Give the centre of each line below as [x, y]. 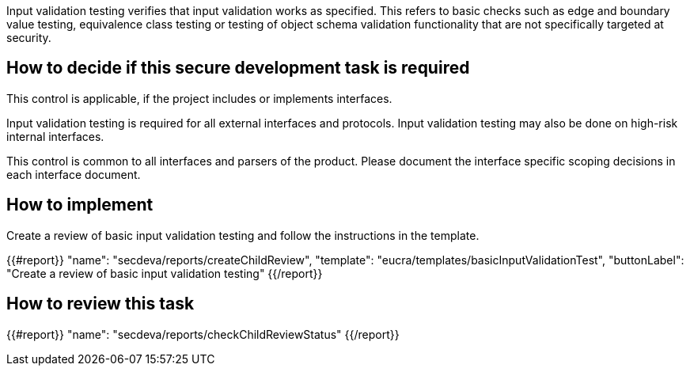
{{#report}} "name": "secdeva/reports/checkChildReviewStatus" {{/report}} [203, 334]
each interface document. [74, 174]
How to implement [80, 205]
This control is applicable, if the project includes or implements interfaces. [199, 98]
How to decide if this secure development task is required [238, 68]
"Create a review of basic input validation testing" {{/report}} [165, 273]
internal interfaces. [55, 136]
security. [29, 38]
